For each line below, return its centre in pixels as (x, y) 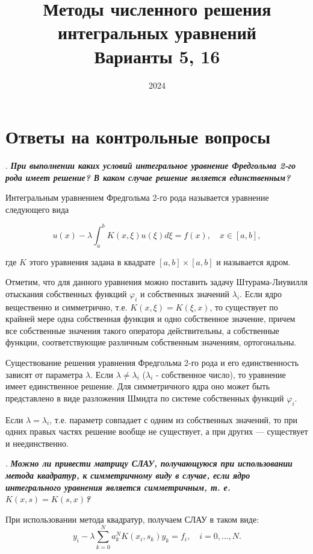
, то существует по (244, 307)
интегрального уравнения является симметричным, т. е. (118, 487)
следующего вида (37, 209)
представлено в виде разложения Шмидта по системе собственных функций (145, 398)
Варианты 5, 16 (157, 56)
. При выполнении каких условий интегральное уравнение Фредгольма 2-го (151, 165)
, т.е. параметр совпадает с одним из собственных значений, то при (174, 419)
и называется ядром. (253, 261)
